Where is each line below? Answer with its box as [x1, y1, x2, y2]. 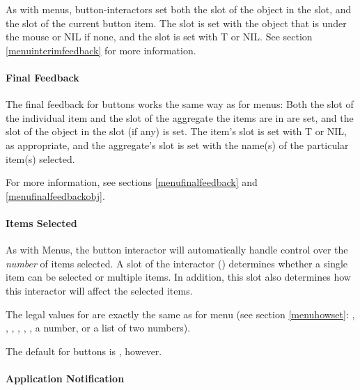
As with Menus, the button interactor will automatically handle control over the [6, 242, 348, 257]
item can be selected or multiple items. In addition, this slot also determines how [6, 270, 351, 284]
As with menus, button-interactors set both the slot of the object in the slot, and [6, 2, 352, 16]
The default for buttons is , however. [6, 343, 162, 358]
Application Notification [6, 370, 125, 385]
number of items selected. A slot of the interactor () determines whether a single [6, 256, 348, 270]
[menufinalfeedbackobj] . [6, 188, 105, 203]
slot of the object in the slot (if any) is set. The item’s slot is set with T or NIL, [6, 124, 347, 139]
